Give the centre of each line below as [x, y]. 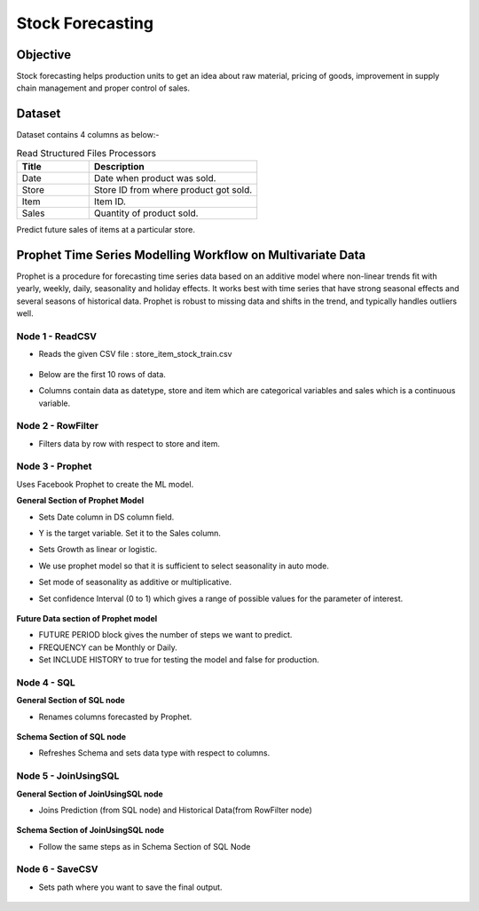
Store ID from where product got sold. [173, 190]
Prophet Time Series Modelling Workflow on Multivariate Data [191, 254]
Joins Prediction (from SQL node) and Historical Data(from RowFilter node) [175, 810]
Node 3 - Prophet [54, 466]
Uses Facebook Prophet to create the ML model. [105, 484]
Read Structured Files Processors [86, 153]
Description [119, 167]
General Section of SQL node [71, 701]
